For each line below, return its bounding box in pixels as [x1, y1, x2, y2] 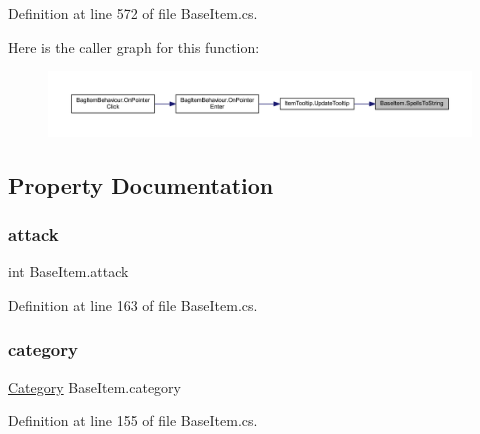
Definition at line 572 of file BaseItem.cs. [8, 3, 258, 23]
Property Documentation [8, 169, 274, 200]
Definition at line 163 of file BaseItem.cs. [8, 294, 258, 315]
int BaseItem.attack [8, 261, 129, 282]
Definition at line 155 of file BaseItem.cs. [8, 410, 258, 431]
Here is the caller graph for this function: [8, 36, 260, 57]
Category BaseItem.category [8, 376, 181, 397]
